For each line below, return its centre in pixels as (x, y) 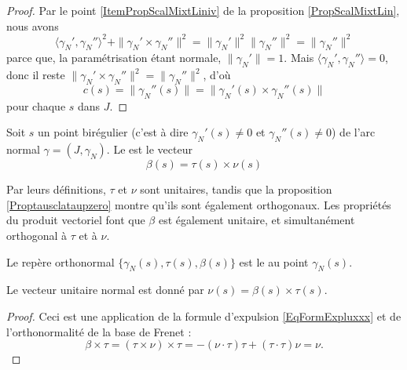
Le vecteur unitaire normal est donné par (105, 290)
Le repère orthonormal (60, 261)
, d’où (217, 75)
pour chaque (36, 105)
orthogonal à (37, 236)
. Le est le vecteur (149, 149)
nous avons (33, 25)
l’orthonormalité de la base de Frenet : (99, 331)
